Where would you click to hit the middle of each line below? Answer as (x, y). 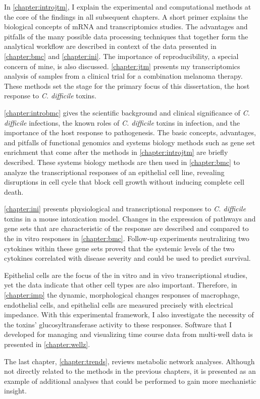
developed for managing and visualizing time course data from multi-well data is (128, 334)
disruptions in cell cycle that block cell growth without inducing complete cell (124, 182)
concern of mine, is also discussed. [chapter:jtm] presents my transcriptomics (122, 66)
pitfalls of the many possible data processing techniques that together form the (126, 36)
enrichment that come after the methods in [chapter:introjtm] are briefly (116, 152)
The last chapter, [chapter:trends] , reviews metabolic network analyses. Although (129, 361)
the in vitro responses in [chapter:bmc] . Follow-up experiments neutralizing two (127, 238)
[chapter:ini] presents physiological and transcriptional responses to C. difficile (125, 209)
